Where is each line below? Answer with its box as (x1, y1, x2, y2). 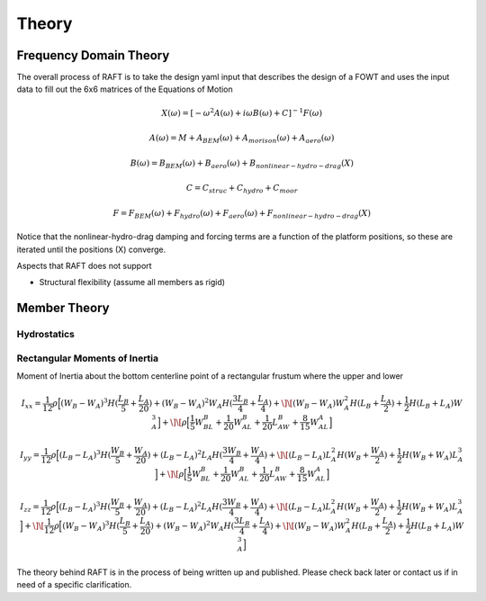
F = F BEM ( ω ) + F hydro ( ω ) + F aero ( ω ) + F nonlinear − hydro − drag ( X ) (112, 208, 372, 220)
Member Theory (16, 300, 110, 316)
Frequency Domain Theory (16, 48, 170, 63)
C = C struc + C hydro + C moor (185, 183, 298, 195)
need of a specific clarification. (16, 579, 132, 590)
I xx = (21, 399, 41, 410)
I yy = (19, 450, 40, 462)
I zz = (20, 502, 40, 514)
